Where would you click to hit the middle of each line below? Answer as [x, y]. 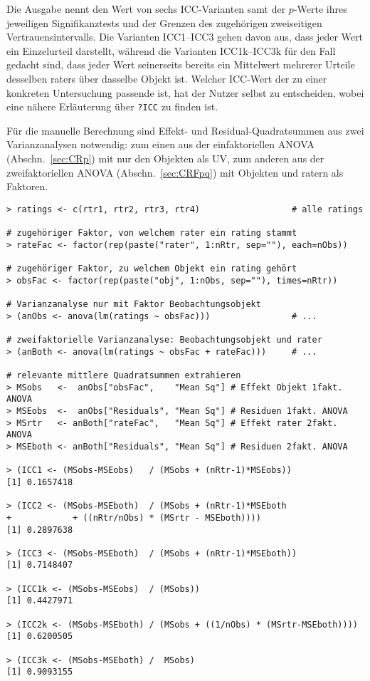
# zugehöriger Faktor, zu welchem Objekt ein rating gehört [152, 269]
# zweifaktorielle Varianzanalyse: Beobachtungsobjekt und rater [164, 340]
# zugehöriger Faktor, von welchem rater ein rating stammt [152, 233]
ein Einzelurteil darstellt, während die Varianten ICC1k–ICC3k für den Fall [171, 50]
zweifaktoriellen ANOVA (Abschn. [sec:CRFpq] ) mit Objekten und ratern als [175, 172]
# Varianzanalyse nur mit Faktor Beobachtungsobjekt [134, 305]
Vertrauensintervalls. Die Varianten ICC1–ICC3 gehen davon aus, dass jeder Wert [185, 37]
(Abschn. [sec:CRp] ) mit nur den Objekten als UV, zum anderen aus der [165, 158]
